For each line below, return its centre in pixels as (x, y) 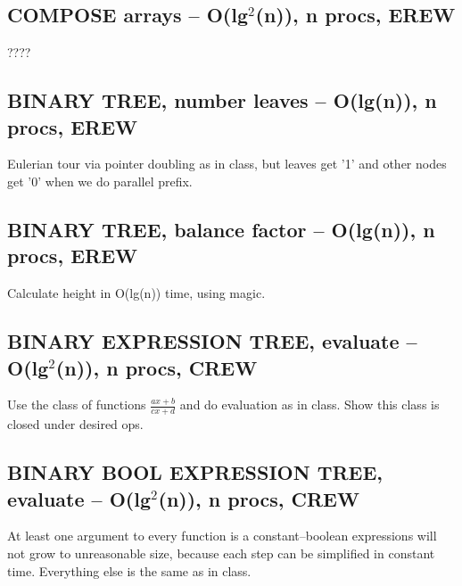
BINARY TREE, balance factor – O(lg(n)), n (221, 229)
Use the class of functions (77, 404)
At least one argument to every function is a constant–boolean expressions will (222, 536)
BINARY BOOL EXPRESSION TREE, (195, 472)
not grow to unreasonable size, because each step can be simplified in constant (221, 553)
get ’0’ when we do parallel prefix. (100, 181)
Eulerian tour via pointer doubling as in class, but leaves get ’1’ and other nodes (227, 164)
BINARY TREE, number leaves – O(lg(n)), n (222, 100)
